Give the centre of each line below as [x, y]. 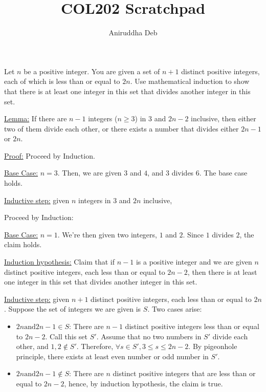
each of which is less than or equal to [62, 81]
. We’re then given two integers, [107, 234]
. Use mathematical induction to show [190, 81]
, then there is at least [222, 271]
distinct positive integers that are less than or [184, 373]
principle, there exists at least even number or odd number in [112, 356]
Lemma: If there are [36, 118]
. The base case [223, 173]
